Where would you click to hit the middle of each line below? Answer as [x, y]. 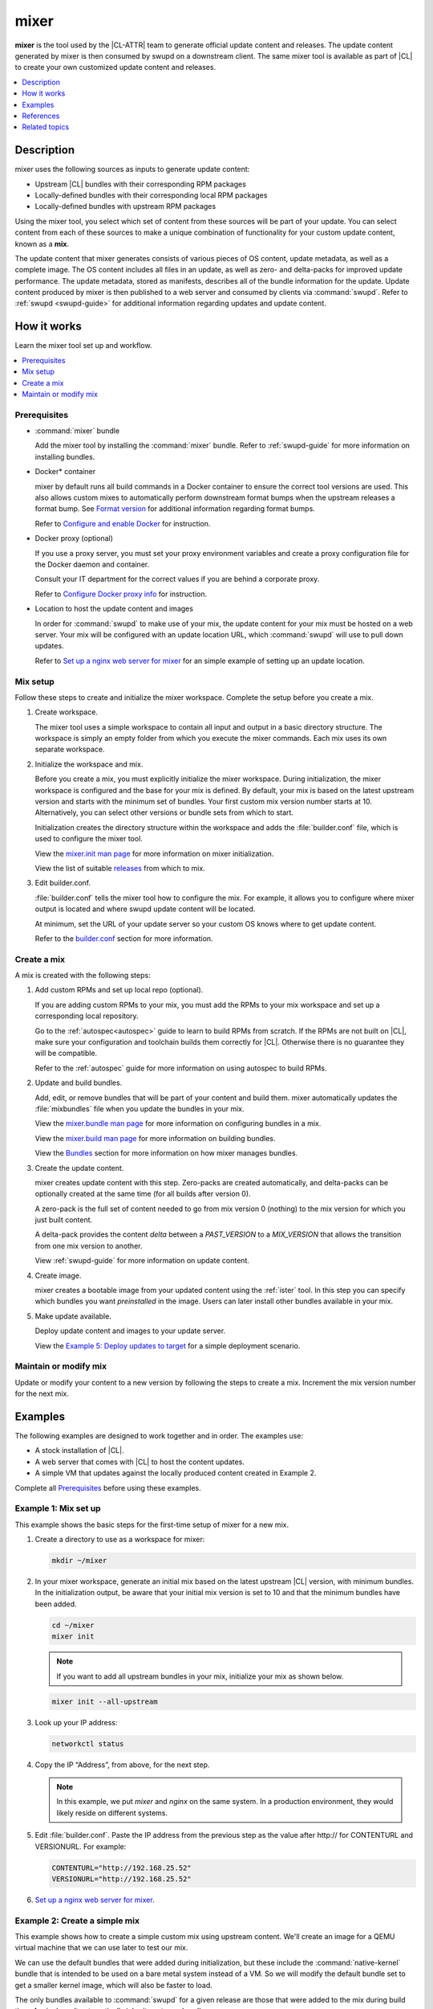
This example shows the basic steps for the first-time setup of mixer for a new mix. [152, 1524]
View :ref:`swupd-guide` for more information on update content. [142, 1261]
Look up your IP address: [76, 1722]
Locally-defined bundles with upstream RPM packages [125, 207]
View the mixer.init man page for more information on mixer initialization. [154, 853]
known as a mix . [42, 243]
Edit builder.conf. [63, 883]
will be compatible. [66, 1054]
